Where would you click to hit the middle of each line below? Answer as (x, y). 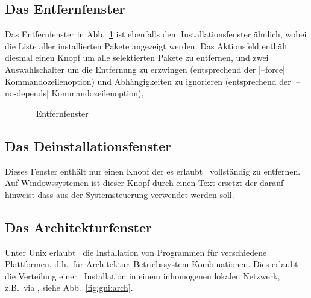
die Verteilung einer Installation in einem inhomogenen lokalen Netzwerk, (143, 275)
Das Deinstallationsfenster (88, 145)
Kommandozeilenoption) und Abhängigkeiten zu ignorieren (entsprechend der (148, 81)
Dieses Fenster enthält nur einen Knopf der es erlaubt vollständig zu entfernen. (153, 171)
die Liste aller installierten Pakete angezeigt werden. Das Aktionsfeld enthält (146, 45)
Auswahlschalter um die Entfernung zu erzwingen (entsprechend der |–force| (145, 69)
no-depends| (27, 93)
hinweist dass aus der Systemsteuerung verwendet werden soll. (120, 194)
